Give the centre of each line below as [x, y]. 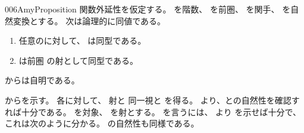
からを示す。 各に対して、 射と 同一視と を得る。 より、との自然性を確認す [152, 100]
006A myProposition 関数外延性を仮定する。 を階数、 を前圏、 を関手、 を [148, 9]
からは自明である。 [42, 80]
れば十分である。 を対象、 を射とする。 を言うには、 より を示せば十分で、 [153, 111]
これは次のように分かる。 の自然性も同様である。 [102, 123]
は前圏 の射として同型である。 [78, 60]
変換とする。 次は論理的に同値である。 [89, 20]
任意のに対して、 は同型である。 [82, 40]
